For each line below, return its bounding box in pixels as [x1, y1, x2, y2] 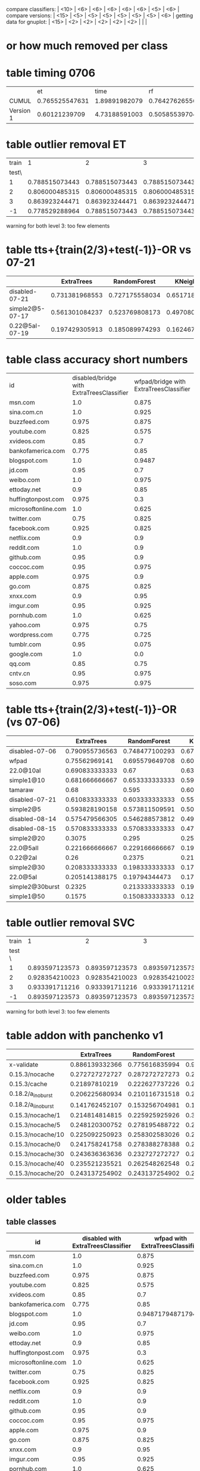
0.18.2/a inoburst [9, 1089, 53, 1099]
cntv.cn [9, 669, 31, 677]
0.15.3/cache [9, 1080, 48, 1088]
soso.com [9, 679, 37, 687]
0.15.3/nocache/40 [9, 1160, 64, 1168]
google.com [9, 650, 43, 658]
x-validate [9, 1060, 39, 1068]
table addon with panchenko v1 [6, 1029, 164, 1042]
